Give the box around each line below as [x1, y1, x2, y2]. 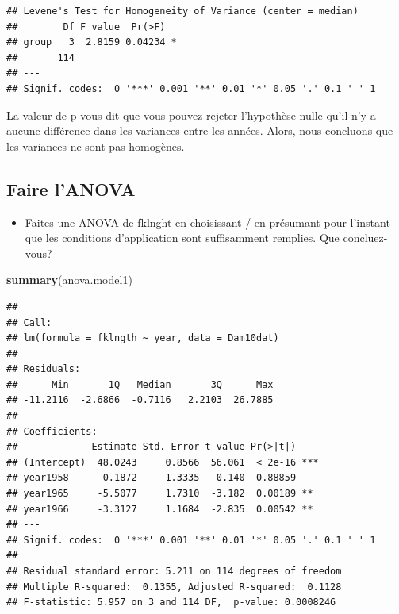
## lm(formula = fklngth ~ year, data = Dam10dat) [6, 332, 279, 344]
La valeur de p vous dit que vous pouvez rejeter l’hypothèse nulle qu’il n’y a [6, 106, 376, 123]
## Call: [6, 317, 52, 328]
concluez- [343, 229, 388, 246]
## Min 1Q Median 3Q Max [6, 378, 274, 390]
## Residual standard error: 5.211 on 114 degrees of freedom [6, 566, 342, 578]
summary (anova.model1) [6, 271, 132, 288]
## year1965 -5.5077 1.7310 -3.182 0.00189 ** [6, 488, 313, 500]
